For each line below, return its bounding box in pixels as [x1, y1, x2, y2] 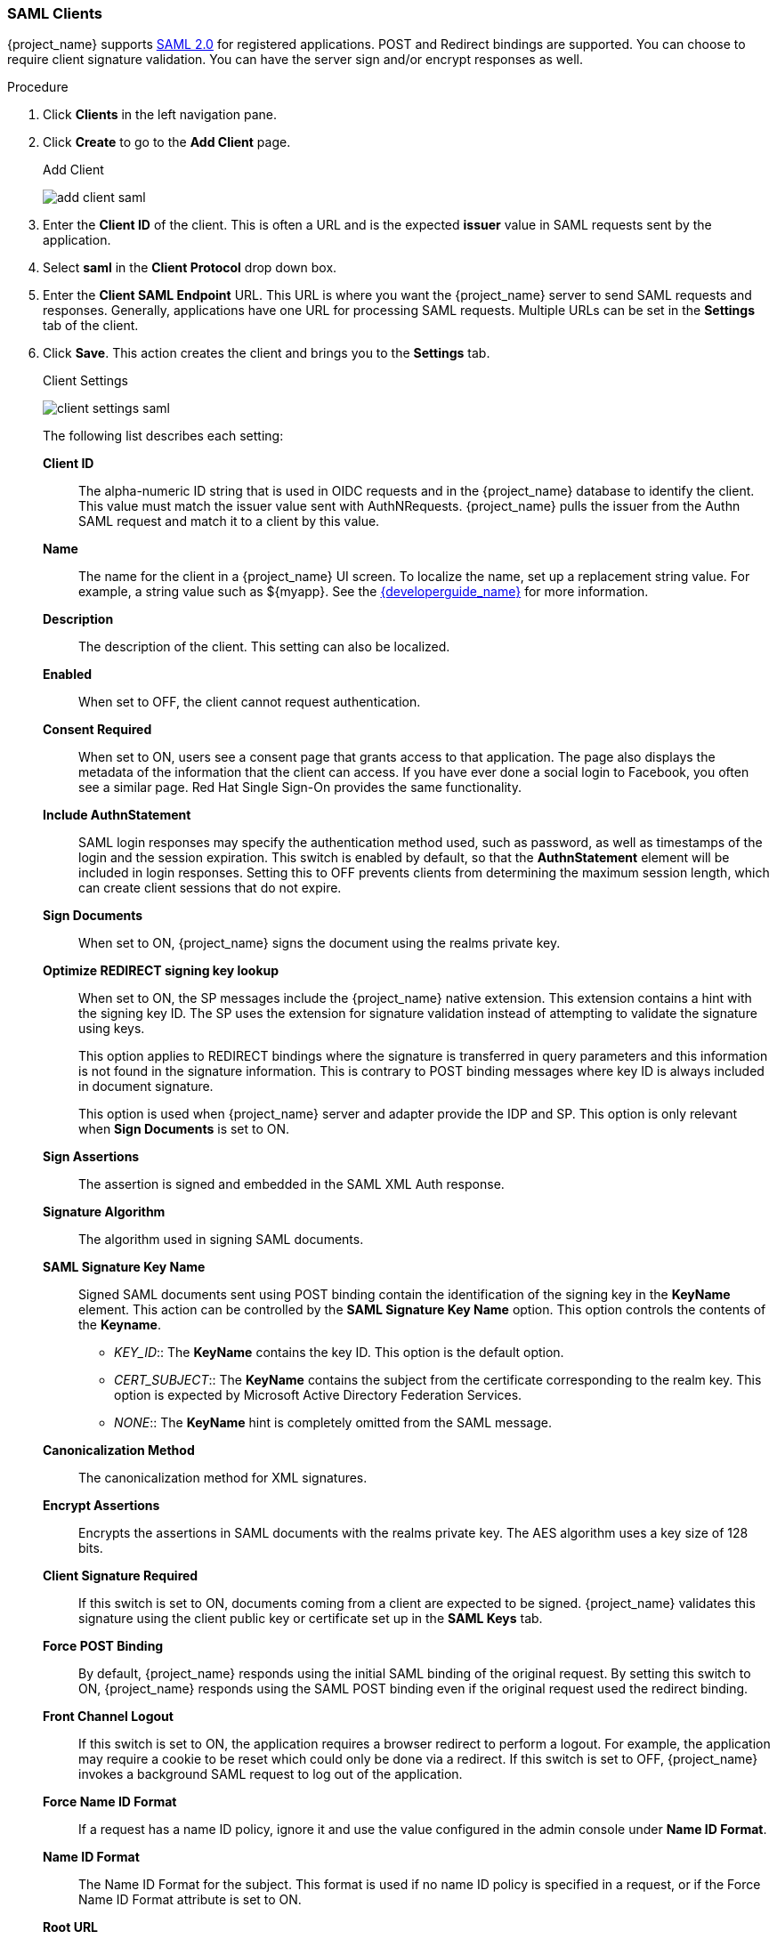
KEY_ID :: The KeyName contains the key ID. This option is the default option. [114, 1345, 564, 1361]
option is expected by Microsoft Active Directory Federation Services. [114, 1387, 522, 1403]
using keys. [78, 1021, 145, 1037]
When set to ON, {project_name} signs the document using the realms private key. [78, 935, 561, 951]
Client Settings [43, 373, 128, 389]
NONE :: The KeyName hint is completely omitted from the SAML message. [114, 1415, 552, 1431]
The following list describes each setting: [43, 428, 284, 444]
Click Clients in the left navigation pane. [43, 107, 278, 123]
